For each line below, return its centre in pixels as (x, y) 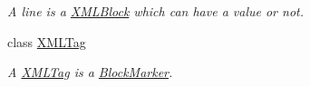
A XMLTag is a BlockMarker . (90, 72)
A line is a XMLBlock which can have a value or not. (156, 11)
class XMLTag (47, 41)
